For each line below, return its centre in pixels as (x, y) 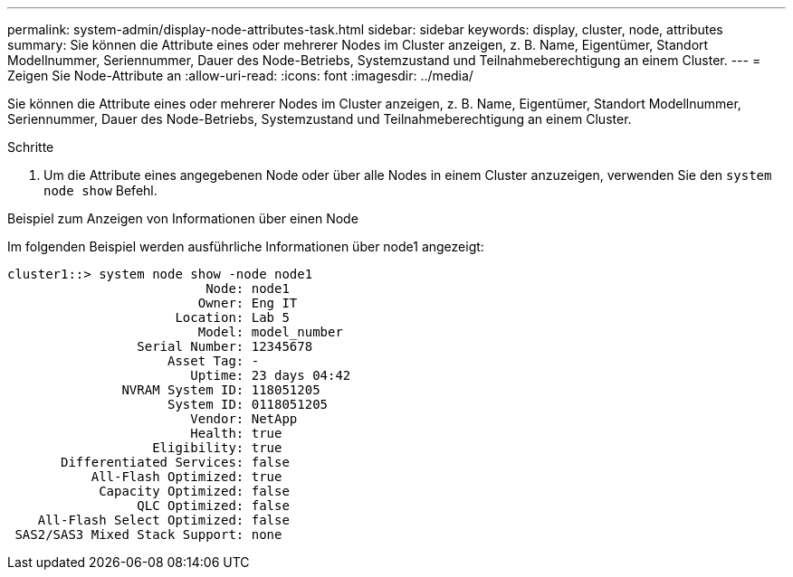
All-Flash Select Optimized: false (163, 520)
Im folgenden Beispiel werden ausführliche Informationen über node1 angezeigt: (246, 246)
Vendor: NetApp (244, 419)
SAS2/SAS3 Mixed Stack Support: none (148, 534)
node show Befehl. (100, 190)
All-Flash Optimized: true (186, 477)
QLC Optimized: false (213, 506)
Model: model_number (270, 332)
